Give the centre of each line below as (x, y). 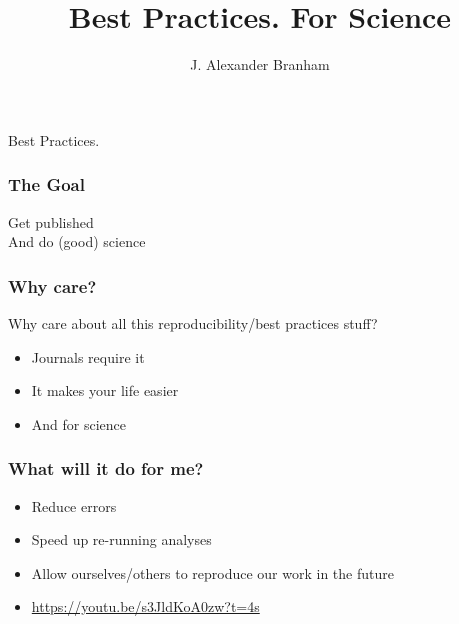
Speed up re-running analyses (121, 539)
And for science (79, 423)
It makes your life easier (105, 390)
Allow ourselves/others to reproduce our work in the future (212, 572)
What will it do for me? (106, 468)
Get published (51, 221)
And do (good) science (77, 241)
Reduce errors (74, 505)
